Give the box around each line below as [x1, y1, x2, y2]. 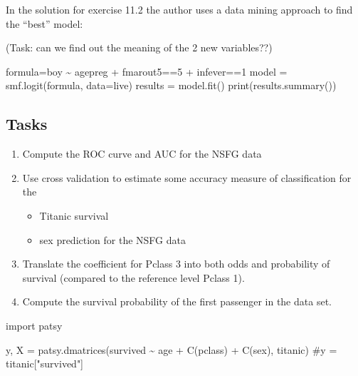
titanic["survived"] [6, 356, 84, 371]
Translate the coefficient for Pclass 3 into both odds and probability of [22, 256, 330, 271]
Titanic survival [39, 208, 109, 223]
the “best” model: [6, 16, 83, 31]
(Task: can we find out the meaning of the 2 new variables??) [6, 40, 273, 55]
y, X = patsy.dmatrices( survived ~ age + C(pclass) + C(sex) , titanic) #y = [6, 342, 337, 357]
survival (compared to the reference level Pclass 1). [22, 270, 245, 285]
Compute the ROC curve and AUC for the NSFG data [22, 146, 262, 161]
